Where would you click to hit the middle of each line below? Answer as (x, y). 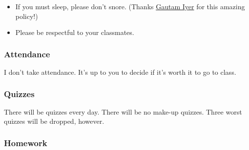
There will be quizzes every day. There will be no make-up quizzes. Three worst (123, 111)
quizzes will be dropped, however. (54, 121)
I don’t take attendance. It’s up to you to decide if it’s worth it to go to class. (120, 72)
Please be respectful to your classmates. (75, 32)
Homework (26, 142)
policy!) (27, 16)
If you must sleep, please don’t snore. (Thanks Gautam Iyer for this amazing (130, 6)
